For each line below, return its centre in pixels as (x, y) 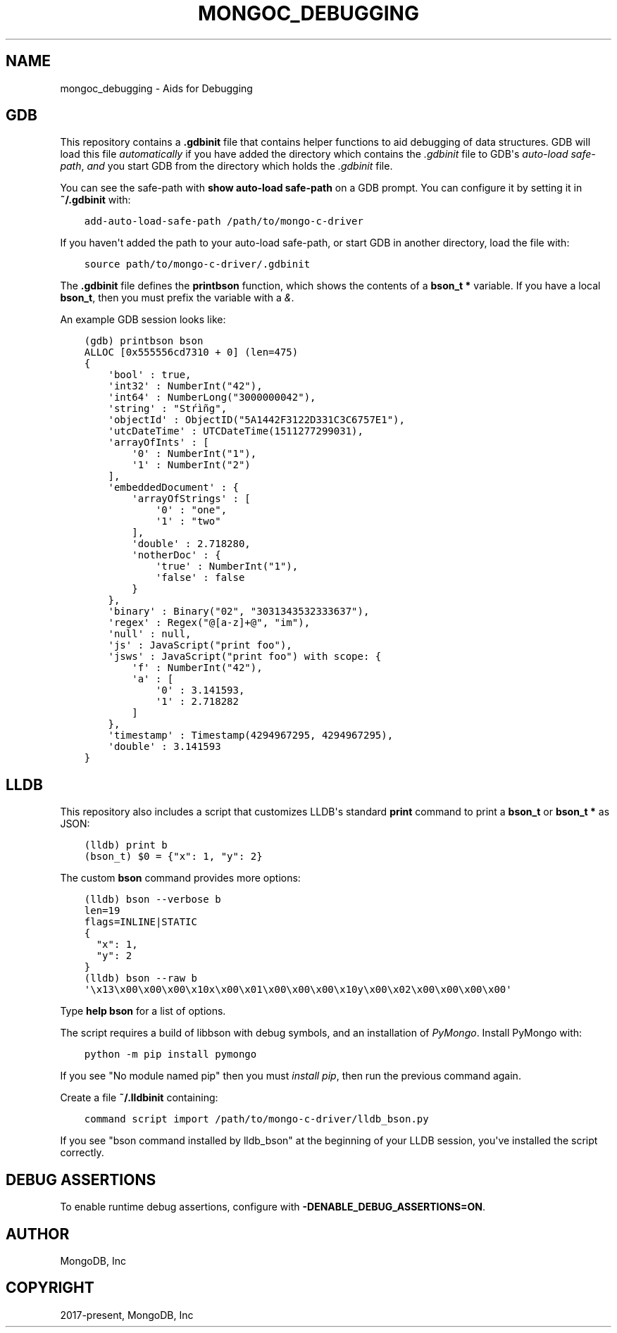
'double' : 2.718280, (191, 544)
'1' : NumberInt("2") (191, 465)
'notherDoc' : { (176, 555)
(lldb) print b (126, 845)
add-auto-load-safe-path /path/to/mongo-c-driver (224, 221)
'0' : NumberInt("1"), (194, 454)
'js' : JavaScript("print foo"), (200, 645)
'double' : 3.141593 (164, 747)
